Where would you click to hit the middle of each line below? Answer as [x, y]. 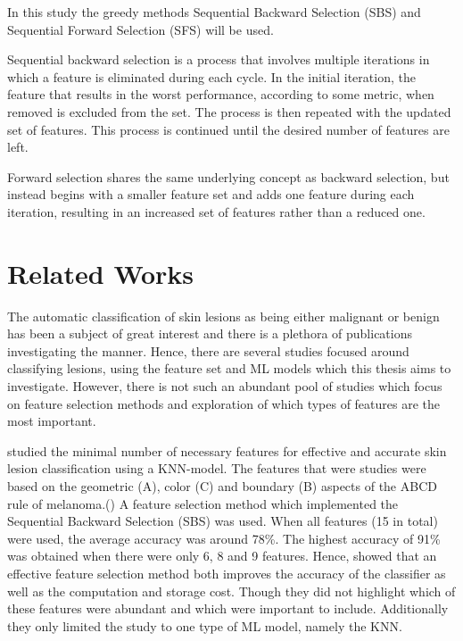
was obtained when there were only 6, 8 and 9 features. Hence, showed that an [222, 556]
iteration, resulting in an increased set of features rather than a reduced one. [216, 211]
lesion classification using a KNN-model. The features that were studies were [217, 468]
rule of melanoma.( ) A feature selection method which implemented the [203, 503]
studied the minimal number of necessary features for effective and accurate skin [227, 450]
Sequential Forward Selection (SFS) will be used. [141, 29]
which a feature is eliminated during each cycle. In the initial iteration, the [211, 76]
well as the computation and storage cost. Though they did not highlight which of [231, 591]
